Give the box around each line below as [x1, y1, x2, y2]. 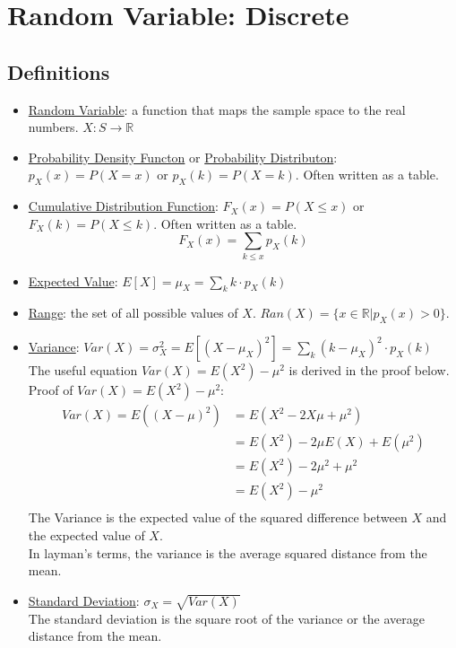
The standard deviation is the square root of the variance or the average [28, 609, 426, 627]
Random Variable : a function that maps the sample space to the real [28, 100, 406, 118]
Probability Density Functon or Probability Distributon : [28, 147, 338, 166]
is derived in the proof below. [288, 361, 450, 380]
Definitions [7, 57, 110, 85]
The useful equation [28, 361, 138, 380]
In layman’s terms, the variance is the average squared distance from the [28, 543, 427, 562]
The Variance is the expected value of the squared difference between [28, 508, 408, 527]
